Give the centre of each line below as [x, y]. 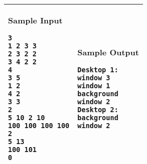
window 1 [94, 86]
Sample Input [35, 20]
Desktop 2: [98, 110]
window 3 [94, 78]
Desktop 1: [98, 70]
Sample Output [108, 52]
